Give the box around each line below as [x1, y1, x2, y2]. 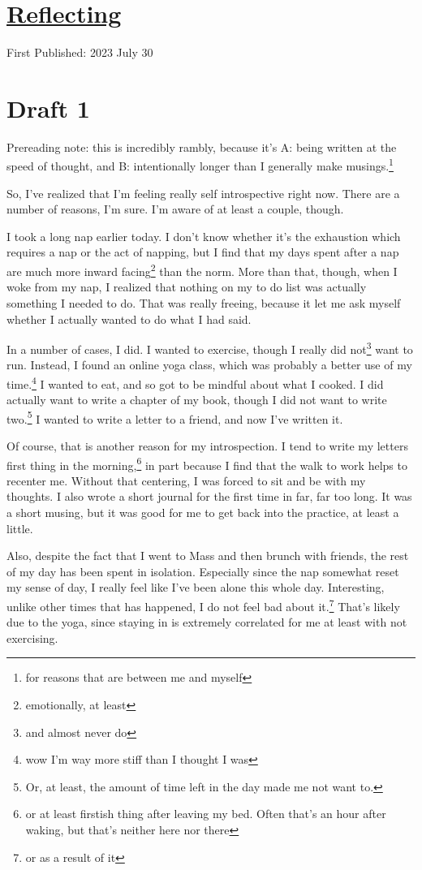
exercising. [6, 629, 58, 646]
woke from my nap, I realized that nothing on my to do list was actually [6, 278, 367, 295]
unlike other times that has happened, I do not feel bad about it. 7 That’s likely [6, 596, 400, 614]
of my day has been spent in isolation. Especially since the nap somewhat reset [6, 562, 399, 579]
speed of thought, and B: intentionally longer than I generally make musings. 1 [6, 155, 394, 174]
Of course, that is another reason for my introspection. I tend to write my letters [6, 437, 408, 454]
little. [6, 519, 33, 536]
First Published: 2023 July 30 [6, 44, 153, 61]
